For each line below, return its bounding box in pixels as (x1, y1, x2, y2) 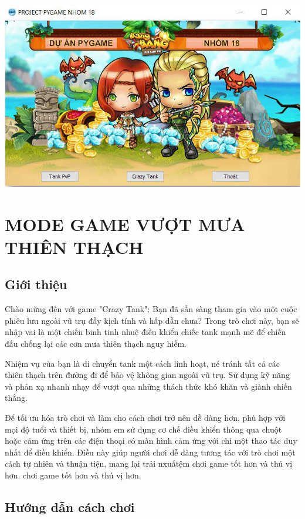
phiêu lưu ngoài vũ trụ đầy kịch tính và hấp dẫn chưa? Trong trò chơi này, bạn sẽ (5, 314, 299, 326)
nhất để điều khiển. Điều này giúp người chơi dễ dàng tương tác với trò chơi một (5, 446, 296, 458)
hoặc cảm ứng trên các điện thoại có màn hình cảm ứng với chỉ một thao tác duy (5, 434, 297, 447)
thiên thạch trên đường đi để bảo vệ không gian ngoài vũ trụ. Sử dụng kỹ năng (5, 369, 290, 381)
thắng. (5, 391, 28, 404)
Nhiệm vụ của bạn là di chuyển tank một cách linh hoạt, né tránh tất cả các (5, 357, 280, 369)
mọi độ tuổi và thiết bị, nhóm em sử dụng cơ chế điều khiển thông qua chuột (5, 423, 282, 435)
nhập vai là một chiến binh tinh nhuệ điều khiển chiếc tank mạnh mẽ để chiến (5, 326, 286, 338)
